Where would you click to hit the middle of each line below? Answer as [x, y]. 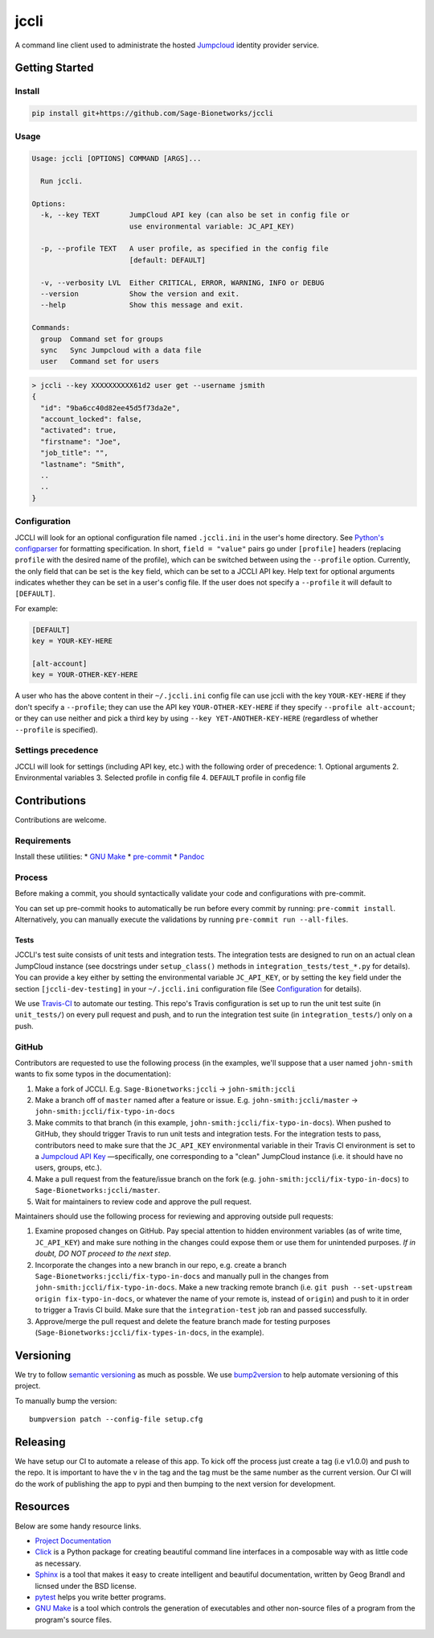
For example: [37, 609]
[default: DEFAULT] [168, 260]
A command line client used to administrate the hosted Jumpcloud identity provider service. [167, 45]
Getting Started [54, 68]
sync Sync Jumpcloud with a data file [121, 350]
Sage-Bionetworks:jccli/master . [98, 1190]
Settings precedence [57, 750]
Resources [42, 1506]
